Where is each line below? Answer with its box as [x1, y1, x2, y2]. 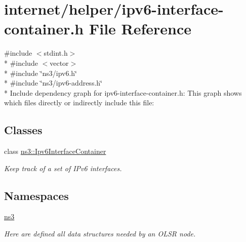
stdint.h [44, 48, 68, 58]
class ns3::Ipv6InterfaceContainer [4, 146, 106, 156]
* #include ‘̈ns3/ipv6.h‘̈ [4, 67, 77, 78]
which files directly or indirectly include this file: [4, 97, 154, 108]
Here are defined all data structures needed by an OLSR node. [4, 228, 196, 239]
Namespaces [4, 187, 69, 203]
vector [50, 57, 69, 68]
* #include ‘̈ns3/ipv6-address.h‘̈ [4, 77, 102, 88]
